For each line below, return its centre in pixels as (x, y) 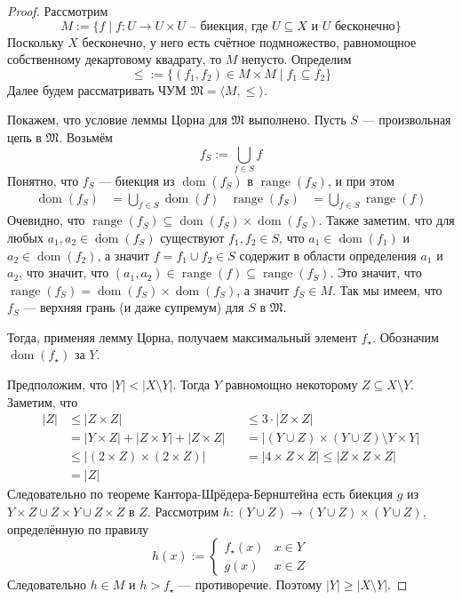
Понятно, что (43, 180)
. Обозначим (406, 336)
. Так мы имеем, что (387, 289)
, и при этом (361, 180)
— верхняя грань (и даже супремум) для (134, 307)
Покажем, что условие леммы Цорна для (117, 120)
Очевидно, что (46, 220)
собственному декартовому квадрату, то (115, 59)
